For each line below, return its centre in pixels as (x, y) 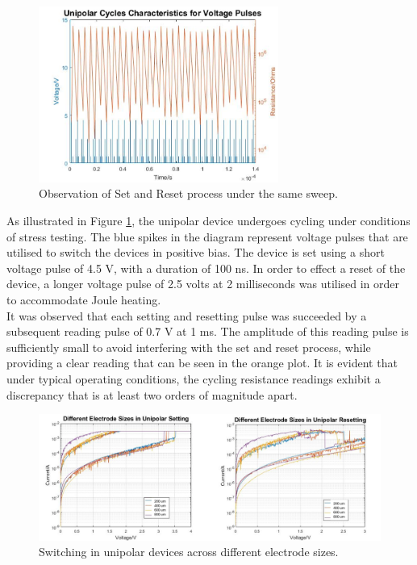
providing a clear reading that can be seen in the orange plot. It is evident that (202, 363)
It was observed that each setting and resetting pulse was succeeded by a (187, 315)
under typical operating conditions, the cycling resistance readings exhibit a (194, 379)
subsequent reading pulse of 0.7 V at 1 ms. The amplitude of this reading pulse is (208, 331)
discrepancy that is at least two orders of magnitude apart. (152, 394)
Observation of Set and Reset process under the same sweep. (188, 193)
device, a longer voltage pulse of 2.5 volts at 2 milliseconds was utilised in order (203, 284)
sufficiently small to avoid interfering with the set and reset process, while (189, 347)
